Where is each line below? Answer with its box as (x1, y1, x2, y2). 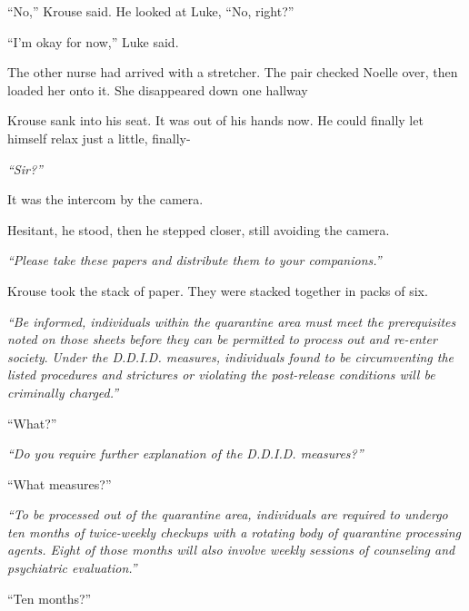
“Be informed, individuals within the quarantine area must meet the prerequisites (7, 311, 456, 330)
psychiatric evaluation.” (7, 558, 137, 577)
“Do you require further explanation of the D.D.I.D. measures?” (7, 444, 364, 463)
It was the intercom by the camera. (7, 190, 204, 209)
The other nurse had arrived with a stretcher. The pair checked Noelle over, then (7, 63, 458, 82)
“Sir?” (7, 159, 43, 178)
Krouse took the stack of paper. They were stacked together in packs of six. (7, 281, 428, 300)
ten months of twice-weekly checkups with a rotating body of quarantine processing (7, 522, 461, 541)
